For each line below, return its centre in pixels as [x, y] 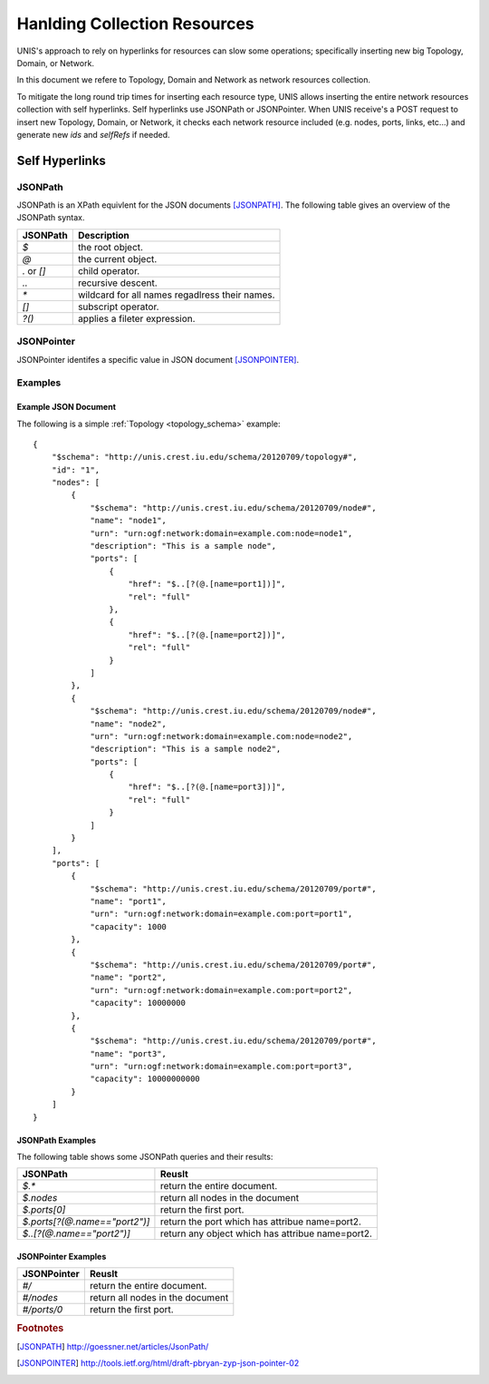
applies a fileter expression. [136, 318]
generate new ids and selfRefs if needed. [93, 134]
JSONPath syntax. [51, 218]
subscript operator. [118, 307]
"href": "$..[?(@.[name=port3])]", [207, 787]
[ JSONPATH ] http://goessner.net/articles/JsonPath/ [113, 1347]
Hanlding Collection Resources [136, 24]
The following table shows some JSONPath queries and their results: [145, 1157]
